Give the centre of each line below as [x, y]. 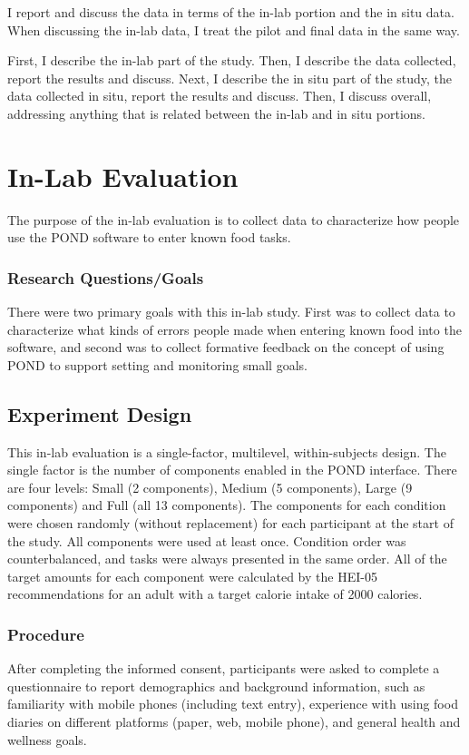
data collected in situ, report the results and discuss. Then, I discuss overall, [220, 96]
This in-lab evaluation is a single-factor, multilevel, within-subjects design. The [227, 451]
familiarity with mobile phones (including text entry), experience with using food [233, 704]
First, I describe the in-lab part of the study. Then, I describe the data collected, [232, 60]
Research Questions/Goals [106, 277]
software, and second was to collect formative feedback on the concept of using [226, 347]
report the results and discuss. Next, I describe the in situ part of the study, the [230, 78]
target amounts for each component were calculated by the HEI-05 [192, 576]
